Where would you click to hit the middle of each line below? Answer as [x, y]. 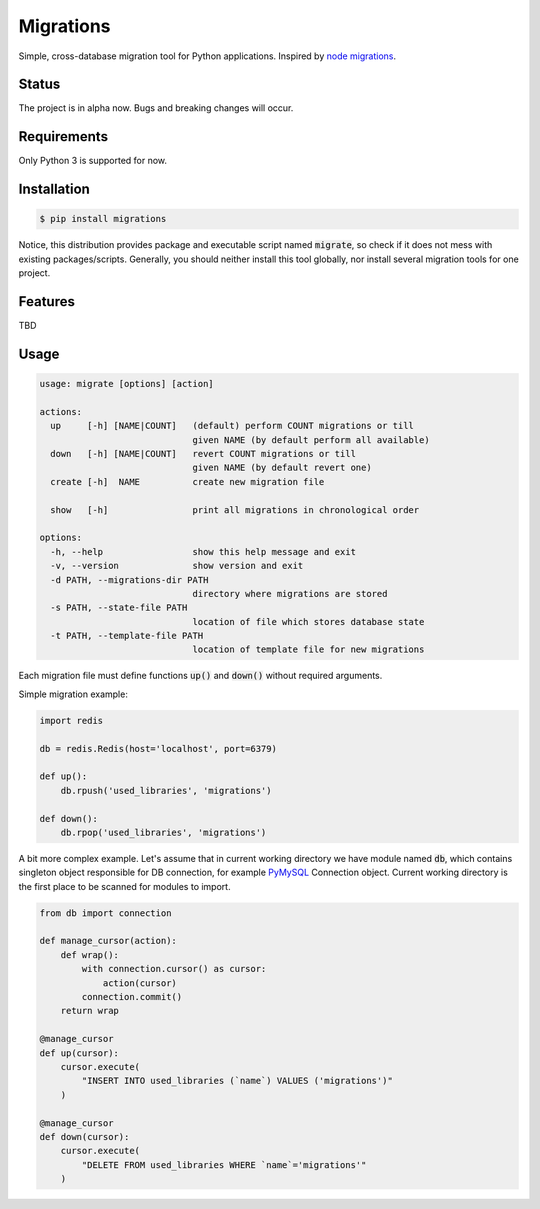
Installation [54, 189]
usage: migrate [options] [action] [126, 384]
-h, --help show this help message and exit [203, 551]
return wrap [90, 1011]
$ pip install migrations [103, 219]
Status [39, 84]
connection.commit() [132, 997]
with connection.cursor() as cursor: [174, 969]
